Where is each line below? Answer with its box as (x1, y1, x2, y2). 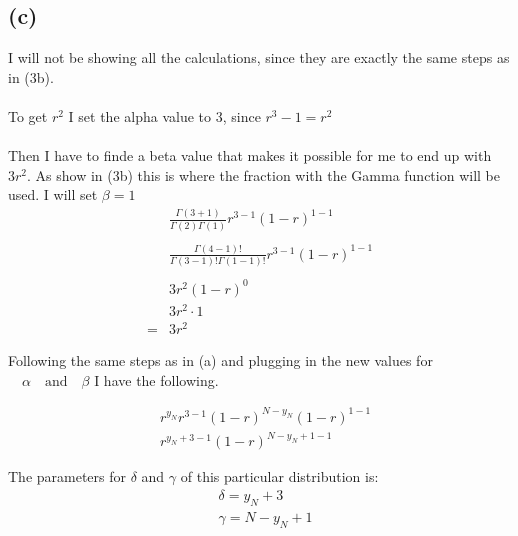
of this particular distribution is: (180, 466, 379, 487)
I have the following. (94, 369, 219, 390)
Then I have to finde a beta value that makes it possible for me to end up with (8, 145, 492, 166)
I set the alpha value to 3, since (68, 105, 261, 126)
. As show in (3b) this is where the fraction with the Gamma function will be (27, 164, 500, 185)
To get (8, 105, 48, 126)
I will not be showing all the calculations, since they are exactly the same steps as (8, 47, 510, 68)
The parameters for (8, 466, 127, 487)
